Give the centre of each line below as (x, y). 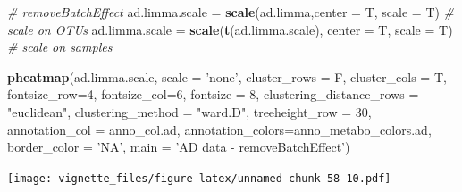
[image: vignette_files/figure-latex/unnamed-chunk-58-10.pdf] (199, 178)
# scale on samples (60, 47)
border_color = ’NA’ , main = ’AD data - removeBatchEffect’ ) (179, 147)
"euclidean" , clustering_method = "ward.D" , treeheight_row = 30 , (189, 111)
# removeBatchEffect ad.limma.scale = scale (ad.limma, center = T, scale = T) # (231, 12)
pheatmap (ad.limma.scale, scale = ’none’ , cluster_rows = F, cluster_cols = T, (227, 76)
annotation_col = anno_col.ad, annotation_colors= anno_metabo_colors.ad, (219, 129)
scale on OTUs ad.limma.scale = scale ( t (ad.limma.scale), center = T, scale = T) (230, 29)
